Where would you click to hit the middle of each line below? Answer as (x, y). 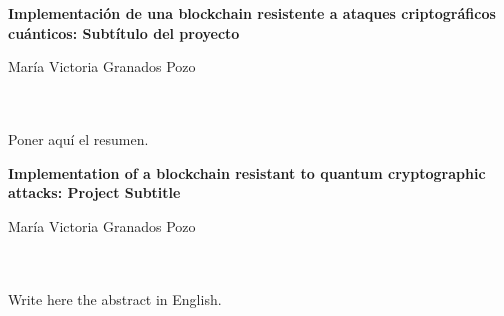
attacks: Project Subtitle (94, 192)
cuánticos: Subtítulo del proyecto (124, 32)
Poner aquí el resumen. (78, 139)
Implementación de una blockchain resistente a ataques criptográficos (252, 13)
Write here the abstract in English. (115, 298)
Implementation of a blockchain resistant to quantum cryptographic (247, 172)
